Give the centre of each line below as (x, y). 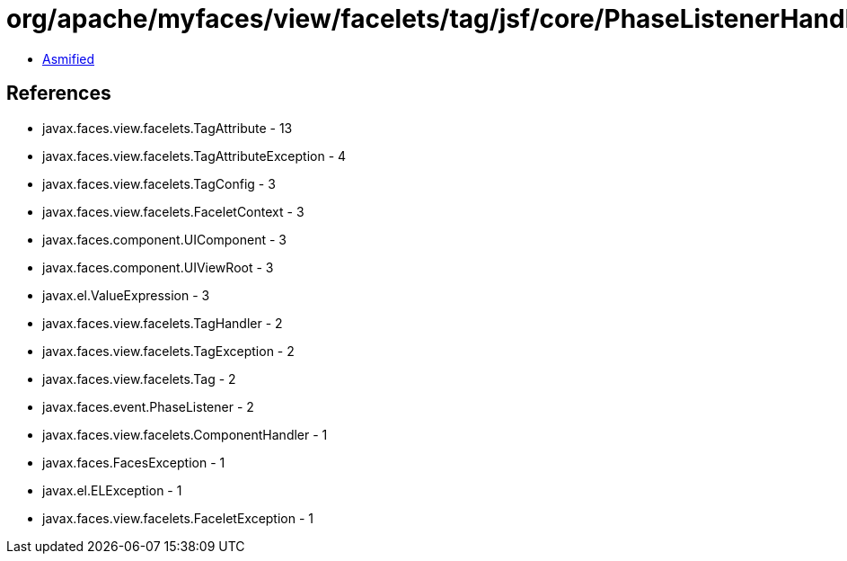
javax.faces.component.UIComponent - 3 (165, 239)
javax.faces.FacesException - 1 (134, 462)
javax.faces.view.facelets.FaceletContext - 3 (173, 211)
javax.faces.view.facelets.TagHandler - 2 (163, 323)
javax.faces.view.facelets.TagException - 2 (168, 351)
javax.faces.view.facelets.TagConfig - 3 (159, 183)
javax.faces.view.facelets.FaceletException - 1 (178, 518)
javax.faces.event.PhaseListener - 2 (148, 406)
